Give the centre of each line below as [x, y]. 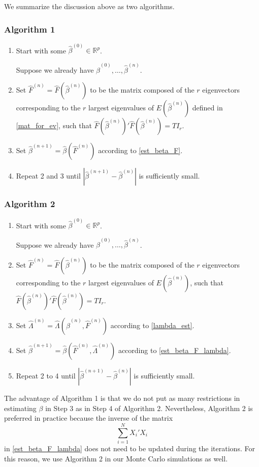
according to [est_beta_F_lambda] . [174, 350]
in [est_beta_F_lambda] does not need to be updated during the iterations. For [129, 448]
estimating [20, 408]
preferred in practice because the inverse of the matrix [89, 418]
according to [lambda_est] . [152, 325]
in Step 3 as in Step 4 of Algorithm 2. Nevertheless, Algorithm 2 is [149, 408]
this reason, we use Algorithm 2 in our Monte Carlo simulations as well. [116, 458]
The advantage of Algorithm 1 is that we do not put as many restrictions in [122, 398]
